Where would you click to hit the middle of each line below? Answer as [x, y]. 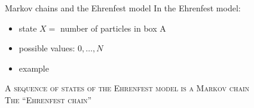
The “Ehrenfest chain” [48, 99]
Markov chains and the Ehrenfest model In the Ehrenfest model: [123, 8]
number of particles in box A [113, 28]
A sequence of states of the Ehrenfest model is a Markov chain [127, 88]
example [34, 68]
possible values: [47, 48]
